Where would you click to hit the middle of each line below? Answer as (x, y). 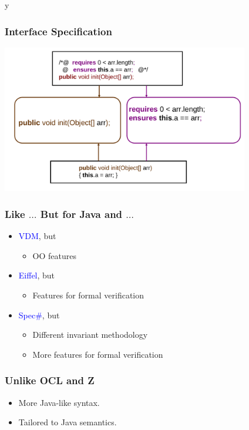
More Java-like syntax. (59, 402)
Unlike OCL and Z (50, 380)
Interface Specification (58, 31)
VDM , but (37, 236)
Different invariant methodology (90, 335)
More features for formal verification (98, 354)
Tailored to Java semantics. (68, 422)
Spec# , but (39, 315)
